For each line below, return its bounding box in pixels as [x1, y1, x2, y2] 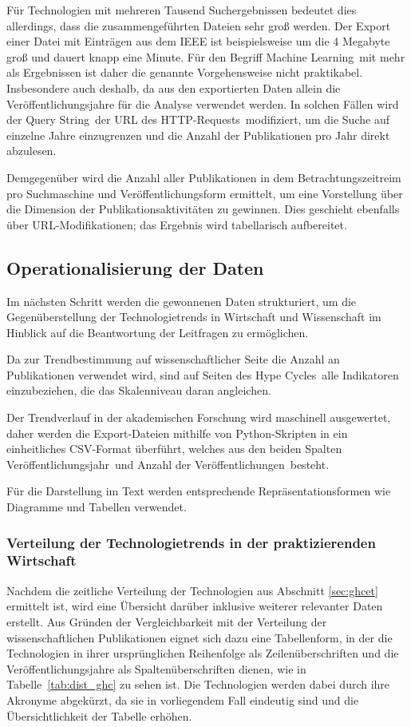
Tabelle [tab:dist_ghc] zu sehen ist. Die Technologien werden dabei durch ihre [6, 676, 390, 693]
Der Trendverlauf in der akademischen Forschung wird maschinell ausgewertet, [6, 409, 391, 426]
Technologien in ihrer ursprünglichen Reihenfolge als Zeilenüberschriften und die [6, 645, 399, 661]
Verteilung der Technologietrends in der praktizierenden [6, 532, 376, 552]
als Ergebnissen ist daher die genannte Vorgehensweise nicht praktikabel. [6, 64, 363, 81]
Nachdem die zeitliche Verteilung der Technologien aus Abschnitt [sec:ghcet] [6, 582, 378, 598]
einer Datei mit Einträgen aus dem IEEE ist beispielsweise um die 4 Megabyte [6, 33, 390, 50]
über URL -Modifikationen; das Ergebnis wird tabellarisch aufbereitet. [6, 216, 347, 232]
